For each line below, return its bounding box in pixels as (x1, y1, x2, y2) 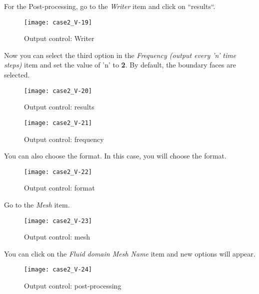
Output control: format (24, 182, 95, 193)
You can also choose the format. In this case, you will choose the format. (4, 150, 226, 161)
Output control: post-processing (24, 280, 121, 291)
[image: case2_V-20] (24, 87, 92, 94)
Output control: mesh (24, 231, 90, 242)
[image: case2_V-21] (24, 119, 92, 126)
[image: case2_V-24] (24, 266, 92, 273)
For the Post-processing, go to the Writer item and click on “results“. (4, 1, 215, 11)
